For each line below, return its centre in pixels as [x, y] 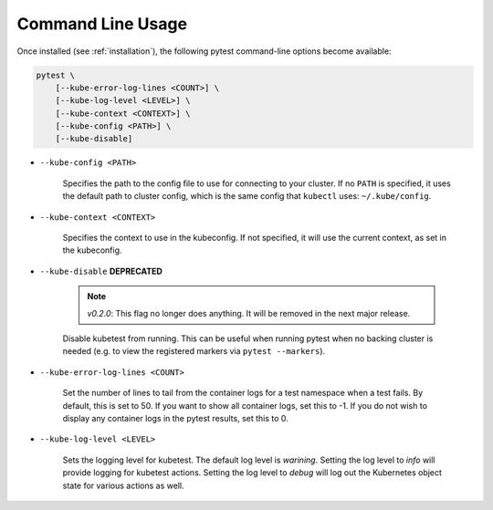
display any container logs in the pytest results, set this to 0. [176, 418]
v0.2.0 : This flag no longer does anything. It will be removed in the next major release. [249, 313]
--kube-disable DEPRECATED [101, 271]
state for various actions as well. [123, 485]
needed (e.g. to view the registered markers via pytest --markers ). [194, 351]
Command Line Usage [102, 24]
